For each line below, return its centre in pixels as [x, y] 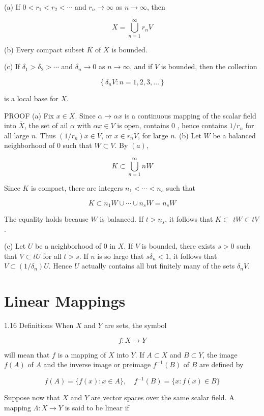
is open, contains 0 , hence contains [172, 125]
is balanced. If [122, 219]
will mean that [27, 354]
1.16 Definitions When [39, 325]
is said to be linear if [97, 408]
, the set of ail [46, 125]
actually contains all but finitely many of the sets [158, 266]
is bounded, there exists [179, 246]
